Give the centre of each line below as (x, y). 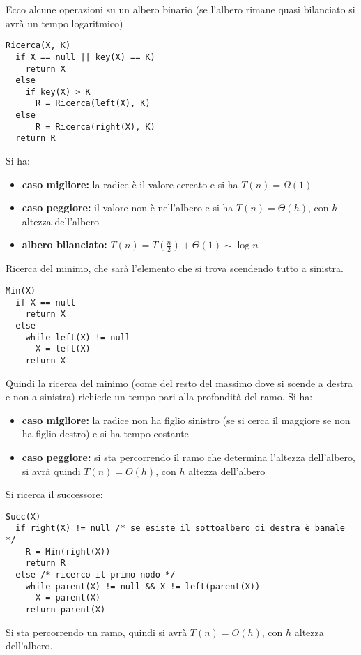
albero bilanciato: (64, 244)
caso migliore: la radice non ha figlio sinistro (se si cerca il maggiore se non (186, 420)
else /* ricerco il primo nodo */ (95, 575)
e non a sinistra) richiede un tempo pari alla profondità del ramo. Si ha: (159, 397)
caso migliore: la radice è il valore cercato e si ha (130, 184)
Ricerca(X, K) (38, 46)
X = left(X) (63, 349)
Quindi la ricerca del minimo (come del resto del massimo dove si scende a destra (179, 383)
